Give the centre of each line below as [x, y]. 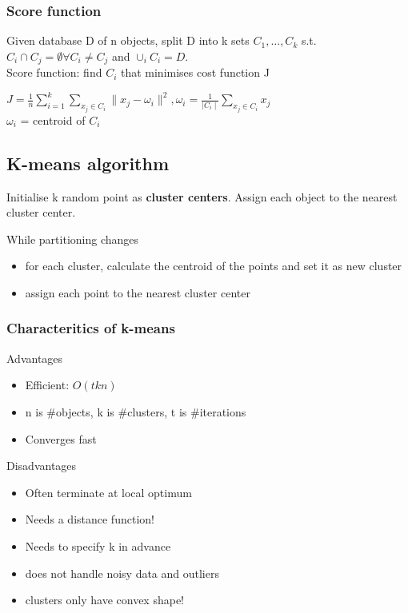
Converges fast [61, 438]
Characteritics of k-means [91, 328]
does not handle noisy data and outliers [122, 573]
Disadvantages [42, 466]
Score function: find [54, 72]
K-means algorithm [88, 163]
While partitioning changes [73, 239]
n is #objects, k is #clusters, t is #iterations [136, 411]
